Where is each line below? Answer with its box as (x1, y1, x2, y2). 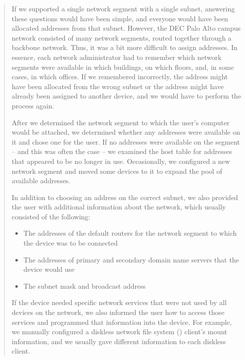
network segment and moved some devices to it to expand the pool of (11, 165, 222, 176)
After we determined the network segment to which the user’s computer (11, 117, 230, 127)
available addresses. (11, 175, 71, 186)
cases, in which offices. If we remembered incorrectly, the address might (11, 71, 228, 82)
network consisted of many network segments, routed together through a (11, 32, 232, 43)
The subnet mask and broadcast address (23, 280, 146, 291)
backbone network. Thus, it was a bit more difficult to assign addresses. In (11, 42, 238, 52)
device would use (23, 264, 75, 274)
